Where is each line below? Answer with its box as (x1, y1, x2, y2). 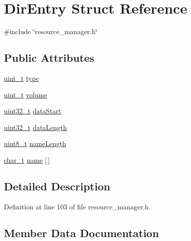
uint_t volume (4, 89, 47, 99)
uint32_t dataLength (4, 122, 67, 132)
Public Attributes (4, 50, 95, 65)
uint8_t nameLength (4, 138, 66, 148)
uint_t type (4, 73, 39, 83)
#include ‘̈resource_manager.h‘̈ (4, 26, 97, 37)
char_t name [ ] (4, 154, 50, 165)
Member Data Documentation (4, 225, 159, 240)
